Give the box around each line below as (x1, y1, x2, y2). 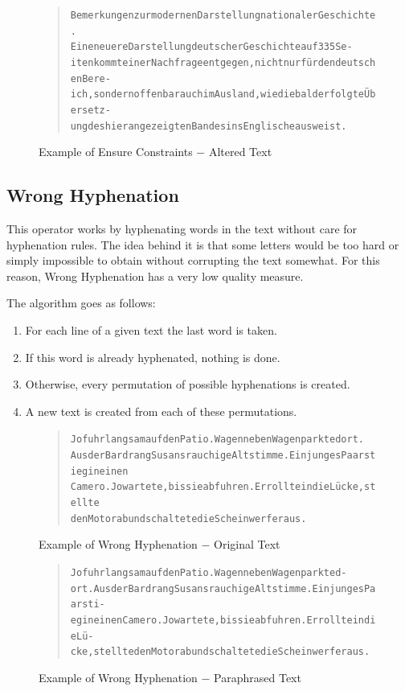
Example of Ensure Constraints (39, 143, 193, 160)
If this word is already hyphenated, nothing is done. (25, 348, 280, 365)
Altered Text (208, 143, 272, 160)
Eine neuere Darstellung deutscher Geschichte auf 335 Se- (70, 41, 353, 53)
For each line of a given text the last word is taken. (25, 322, 277, 339)
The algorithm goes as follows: (6, 294, 156, 311)
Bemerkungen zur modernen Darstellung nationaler (70, 10, 318, 21)
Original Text (214, 536, 280, 553)
